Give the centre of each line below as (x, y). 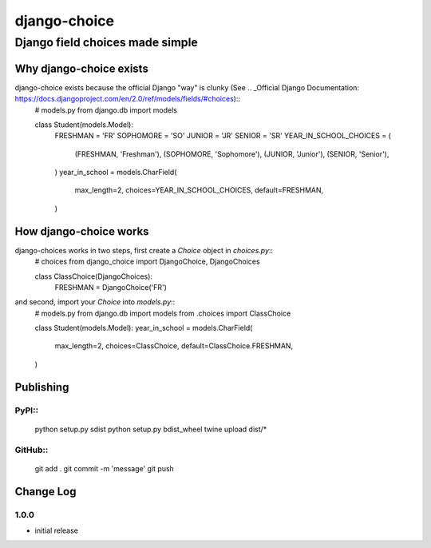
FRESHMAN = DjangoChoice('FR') (111, 287)
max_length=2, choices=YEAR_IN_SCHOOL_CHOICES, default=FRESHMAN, (199, 190)
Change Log (45, 491)
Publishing (42, 387)
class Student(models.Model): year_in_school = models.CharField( (144, 328)
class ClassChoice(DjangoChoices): (94, 276)
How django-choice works (82, 231)
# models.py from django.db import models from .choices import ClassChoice (163, 313)
